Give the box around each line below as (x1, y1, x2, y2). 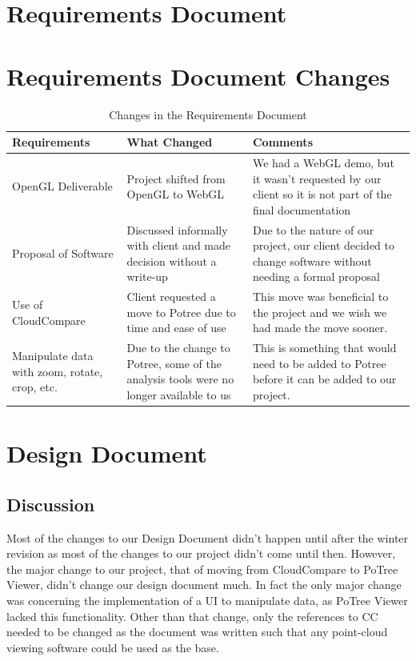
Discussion (6, 491, 95, 516)
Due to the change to (126, 339, 230, 356)
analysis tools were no (126, 371, 234, 387)
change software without (252, 252, 372, 269)
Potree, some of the (126, 355, 222, 371)
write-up (126, 268, 168, 285)
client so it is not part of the (252, 186, 392, 202)
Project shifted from (126, 170, 226, 186)
